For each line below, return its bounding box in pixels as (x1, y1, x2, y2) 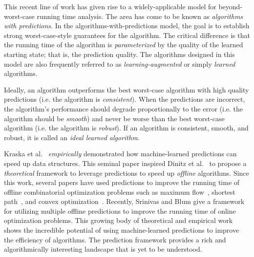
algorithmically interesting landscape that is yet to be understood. (4, 244, 202, 254)
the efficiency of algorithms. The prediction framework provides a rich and (4, 234, 226, 244)
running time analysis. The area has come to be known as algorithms (37, 11, 243, 21)
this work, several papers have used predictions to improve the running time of (4, 177, 240, 187)
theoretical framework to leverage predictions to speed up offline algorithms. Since (4, 167, 249, 178)
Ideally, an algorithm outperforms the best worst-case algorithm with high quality (4, 84, 249, 94)
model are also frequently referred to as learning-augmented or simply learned (4, 58, 235, 69)
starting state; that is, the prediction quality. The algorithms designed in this (4, 49, 235, 59)
